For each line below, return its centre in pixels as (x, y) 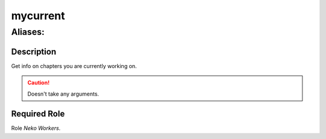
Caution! (39, 83)
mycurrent (38, 16)
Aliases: (28, 32)
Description (34, 51)
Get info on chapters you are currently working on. (74, 66)
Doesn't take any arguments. (63, 94)
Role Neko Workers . (36, 128)
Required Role (38, 114)
